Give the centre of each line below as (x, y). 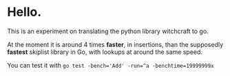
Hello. (24, 12)
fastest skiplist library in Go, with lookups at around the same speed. (105, 52)
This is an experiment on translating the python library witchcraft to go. (108, 31)
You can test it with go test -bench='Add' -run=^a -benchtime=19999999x (111, 65)
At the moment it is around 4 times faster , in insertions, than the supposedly (115, 44)
